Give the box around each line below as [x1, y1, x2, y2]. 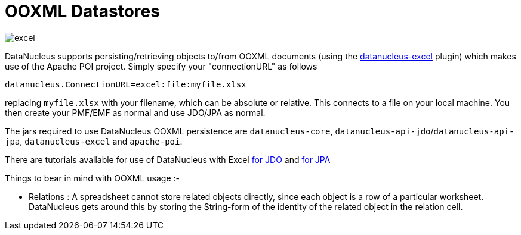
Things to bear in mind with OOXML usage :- [5, 173, 180, 183]
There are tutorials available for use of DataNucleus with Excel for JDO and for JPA [5, 154, 331, 165]
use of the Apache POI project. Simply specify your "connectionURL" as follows [5, 61, 317, 71]
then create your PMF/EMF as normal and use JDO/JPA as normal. [5, 107, 266, 118]
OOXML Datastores [5, 1, 160, 21]
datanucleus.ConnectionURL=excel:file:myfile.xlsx [5, 79, 246, 89]
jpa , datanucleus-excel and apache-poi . [5, 136, 183, 146]
